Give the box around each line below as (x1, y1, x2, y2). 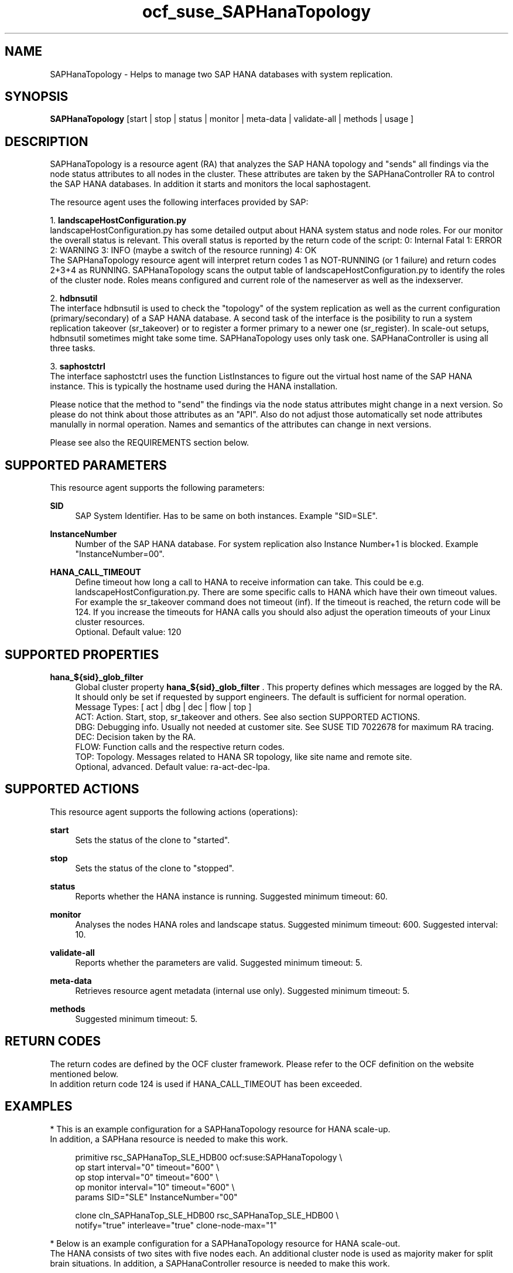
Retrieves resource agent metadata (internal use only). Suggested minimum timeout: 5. (75, 985, 410, 996)
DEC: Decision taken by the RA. (75, 731, 196, 742)
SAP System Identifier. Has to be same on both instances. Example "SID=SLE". (75, 511, 378, 521)
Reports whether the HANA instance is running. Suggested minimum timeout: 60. (75, 891, 388, 901)
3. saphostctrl (50, 361, 105, 372)
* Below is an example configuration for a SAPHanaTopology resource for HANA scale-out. (50, 1238, 401, 1248)
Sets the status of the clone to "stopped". (75, 863, 234, 873)
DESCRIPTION (5, 134, 88, 149)
